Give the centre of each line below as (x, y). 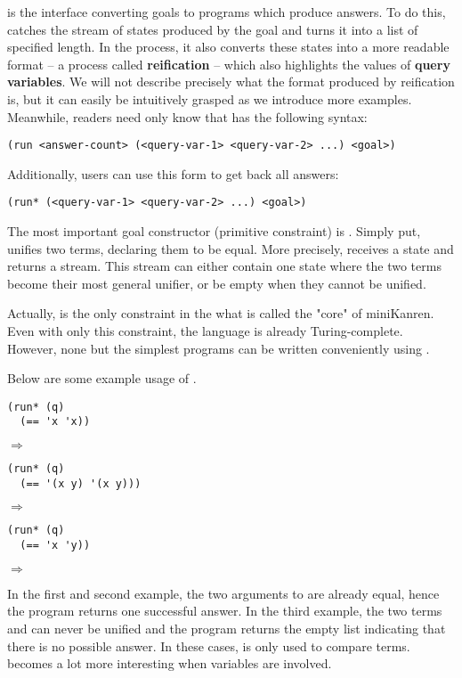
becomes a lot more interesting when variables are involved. (170, 663)
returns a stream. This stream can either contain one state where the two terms (224, 266)
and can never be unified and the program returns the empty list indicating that (227, 628)
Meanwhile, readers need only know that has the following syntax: (187, 116)
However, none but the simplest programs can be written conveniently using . (219, 348)
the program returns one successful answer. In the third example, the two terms (225, 611)
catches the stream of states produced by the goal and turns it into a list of (213, 29)
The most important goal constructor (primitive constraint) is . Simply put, (214, 231)
